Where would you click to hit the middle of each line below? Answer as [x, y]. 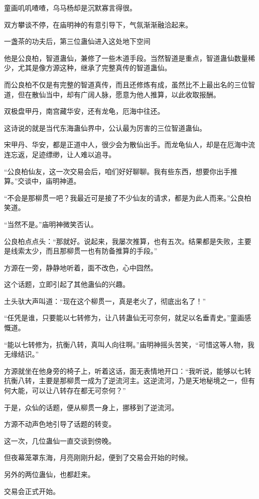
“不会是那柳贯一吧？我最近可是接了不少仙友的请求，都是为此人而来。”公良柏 [128, 197]
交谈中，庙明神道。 [49, 181]
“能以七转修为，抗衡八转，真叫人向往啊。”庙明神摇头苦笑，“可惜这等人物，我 [129, 344]
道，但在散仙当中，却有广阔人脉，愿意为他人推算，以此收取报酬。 [112, 94]
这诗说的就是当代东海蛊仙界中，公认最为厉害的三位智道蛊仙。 [105, 127]
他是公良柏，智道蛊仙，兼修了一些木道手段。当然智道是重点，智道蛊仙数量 [126, 58]
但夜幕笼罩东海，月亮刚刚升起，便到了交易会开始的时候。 [98, 457]
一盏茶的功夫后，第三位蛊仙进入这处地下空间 [77, 41]
